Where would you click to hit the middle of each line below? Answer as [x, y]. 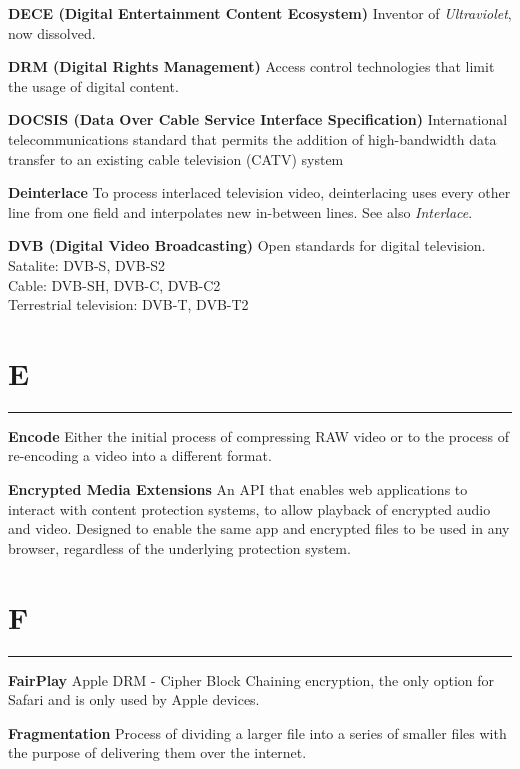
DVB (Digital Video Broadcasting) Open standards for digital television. [247, 245]
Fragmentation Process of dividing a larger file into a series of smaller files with [257, 732]
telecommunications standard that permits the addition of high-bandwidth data [252, 138]
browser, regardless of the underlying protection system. [179, 547]
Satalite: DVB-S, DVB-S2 [87, 264]
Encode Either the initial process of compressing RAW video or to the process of [258, 435]
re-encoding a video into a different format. [140, 455]
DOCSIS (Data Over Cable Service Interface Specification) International [258, 119]
